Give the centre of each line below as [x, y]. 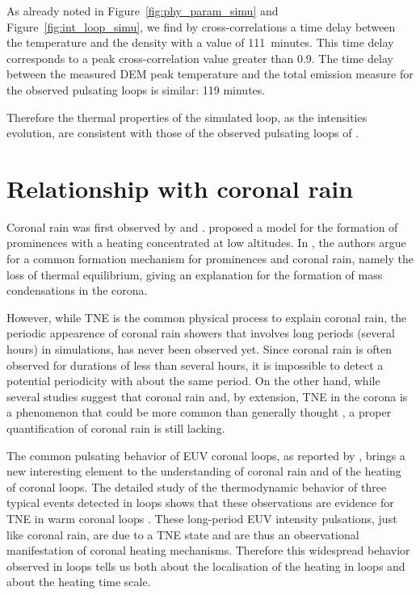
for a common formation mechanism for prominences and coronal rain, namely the [210, 259]
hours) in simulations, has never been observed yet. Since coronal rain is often [199, 349]
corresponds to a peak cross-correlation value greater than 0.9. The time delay [200, 58]
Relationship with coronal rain [180, 188]
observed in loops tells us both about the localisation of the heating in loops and [206, 566]
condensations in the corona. [77, 290]
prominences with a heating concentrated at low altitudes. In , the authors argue [206, 243]
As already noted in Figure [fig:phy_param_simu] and [143, 10]
